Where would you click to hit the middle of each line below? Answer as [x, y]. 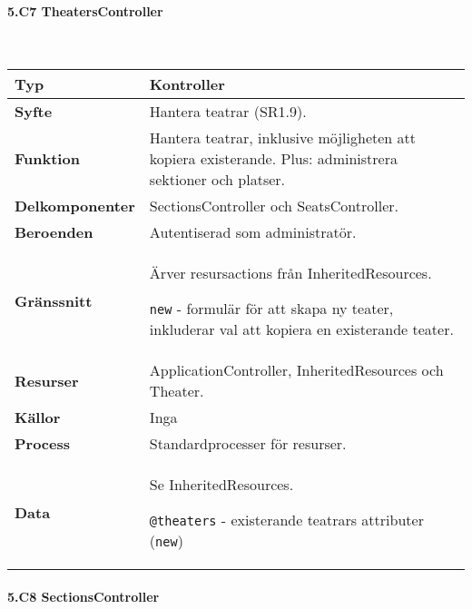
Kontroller [187, 84]
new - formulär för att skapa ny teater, [271, 309]
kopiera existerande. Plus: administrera [273, 159]
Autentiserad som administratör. [253, 232]
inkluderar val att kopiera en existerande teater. [301, 329]
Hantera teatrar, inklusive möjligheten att [282, 138]
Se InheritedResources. [221, 485]
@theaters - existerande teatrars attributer [286, 520]
